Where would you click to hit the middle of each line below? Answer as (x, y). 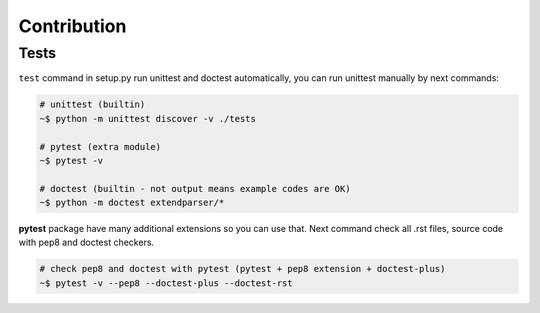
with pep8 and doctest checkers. (86, 242)
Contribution (72, 26)
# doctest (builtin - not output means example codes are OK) (195, 188)
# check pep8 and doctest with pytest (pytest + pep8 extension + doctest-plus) (242, 269)
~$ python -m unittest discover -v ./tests (148, 118)
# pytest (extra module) (100, 146)
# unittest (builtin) (92, 104)
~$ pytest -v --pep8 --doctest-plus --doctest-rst (166, 283)
